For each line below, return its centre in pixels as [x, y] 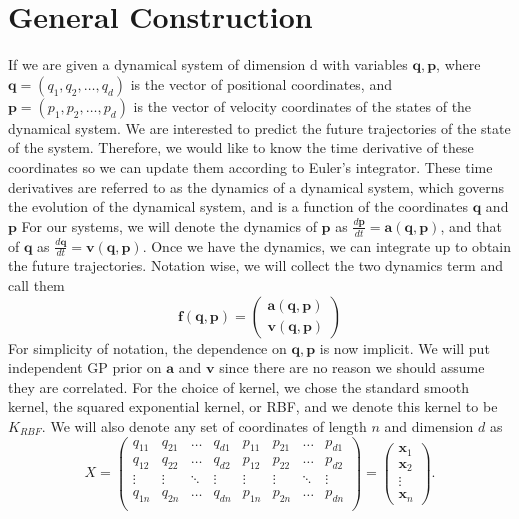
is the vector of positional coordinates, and [261, 83]
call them [36, 284]
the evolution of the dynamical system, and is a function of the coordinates [238, 206]
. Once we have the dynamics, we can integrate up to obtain [327, 245]
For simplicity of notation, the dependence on [147, 347]
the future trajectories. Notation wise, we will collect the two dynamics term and [256, 265]
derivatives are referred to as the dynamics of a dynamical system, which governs [256, 186]
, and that [471, 225]
